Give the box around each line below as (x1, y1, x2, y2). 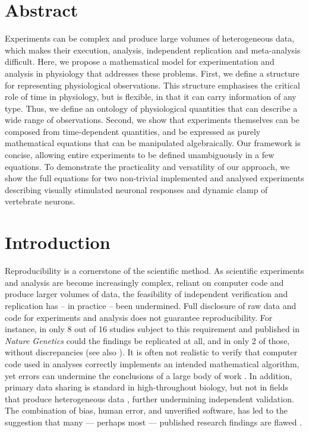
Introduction (5, 230, 111, 254)
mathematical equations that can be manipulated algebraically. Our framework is (5, 137, 301, 149)
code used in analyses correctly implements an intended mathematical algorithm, (5, 357, 299, 370)
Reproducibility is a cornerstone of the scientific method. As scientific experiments (5, 264, 304, 277)
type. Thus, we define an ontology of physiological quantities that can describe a (5, 102, 298, 114)
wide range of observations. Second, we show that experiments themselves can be (5, 113, 299, 126)
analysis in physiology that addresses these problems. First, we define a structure (5, 67, 299, 79)
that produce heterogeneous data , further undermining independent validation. (5, 392, 294, 405)
